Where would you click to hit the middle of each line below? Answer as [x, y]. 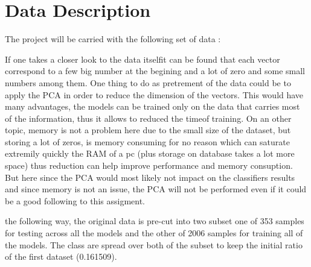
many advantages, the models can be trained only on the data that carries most [152, 106]
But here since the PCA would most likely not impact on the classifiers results [150, 177]
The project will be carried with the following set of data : [113, 39]
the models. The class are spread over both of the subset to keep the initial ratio [154, 244]
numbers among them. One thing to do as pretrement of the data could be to [148, 82]
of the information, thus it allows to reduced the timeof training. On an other [148, 118]
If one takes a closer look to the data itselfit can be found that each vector [143, 59]
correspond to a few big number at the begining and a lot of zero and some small [155, 71]
